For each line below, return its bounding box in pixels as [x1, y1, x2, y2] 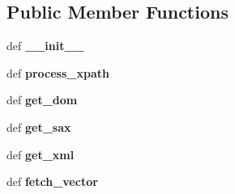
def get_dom [6, 91, 78, 108]
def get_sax [6, 118, 71, 135]
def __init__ [6, 37, 84, 54]
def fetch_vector [6, 173, 98, 190]
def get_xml [6, 145, 75, 162]
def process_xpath [6, 64, 109, 81]
